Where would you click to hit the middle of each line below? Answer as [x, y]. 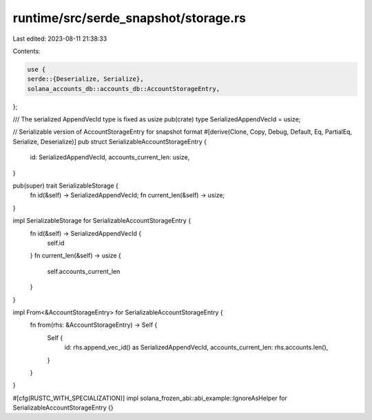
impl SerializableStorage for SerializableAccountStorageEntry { [102, 221]
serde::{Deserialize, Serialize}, [85, 79]
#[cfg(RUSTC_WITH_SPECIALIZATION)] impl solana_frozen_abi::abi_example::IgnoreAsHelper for [150, 398]
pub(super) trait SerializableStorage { [65, 186]
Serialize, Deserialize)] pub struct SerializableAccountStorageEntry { [110, 141]
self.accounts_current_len [84, 271]
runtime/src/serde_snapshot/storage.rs [130, 18]
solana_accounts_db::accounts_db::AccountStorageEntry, [124, 89]
